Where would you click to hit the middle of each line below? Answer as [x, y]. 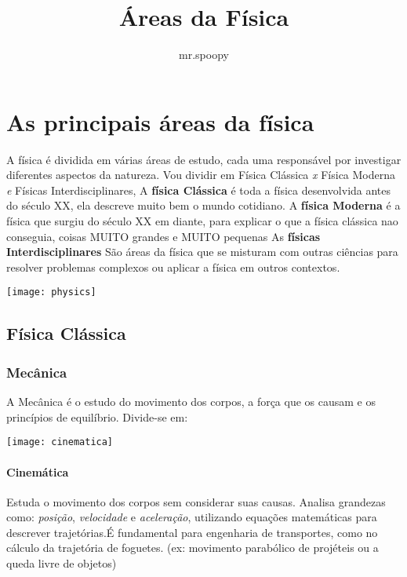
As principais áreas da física [160, 121]
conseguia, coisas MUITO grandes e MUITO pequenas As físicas [164, 236]
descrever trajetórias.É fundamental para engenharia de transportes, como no [192, 532]
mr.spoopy [204, 55]
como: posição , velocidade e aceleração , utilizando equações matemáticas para [192, 517]
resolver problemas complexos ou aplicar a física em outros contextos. [173, 267]
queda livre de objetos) [62, 563]
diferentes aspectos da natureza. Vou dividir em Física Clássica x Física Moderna [201, 175]
